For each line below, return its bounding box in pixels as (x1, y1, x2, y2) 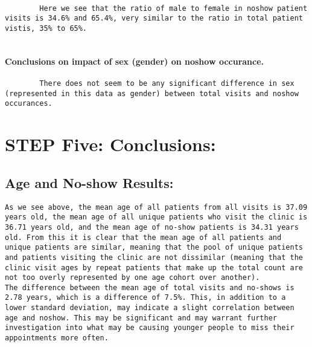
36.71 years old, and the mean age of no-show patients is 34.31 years (5, 222, 299, 232)
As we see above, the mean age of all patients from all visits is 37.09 (5, 203, 308, 212)
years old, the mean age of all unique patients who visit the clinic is (5, 213, 308, 222)
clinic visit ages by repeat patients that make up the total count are (5, 263, 303, 272)
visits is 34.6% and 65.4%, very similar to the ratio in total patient (5, 14, 303, 23)
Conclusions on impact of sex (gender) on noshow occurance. (5, 54, 264, 67)
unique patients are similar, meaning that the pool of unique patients (5, 243, 303, 252)
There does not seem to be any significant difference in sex (39, 79, 294, 88)
